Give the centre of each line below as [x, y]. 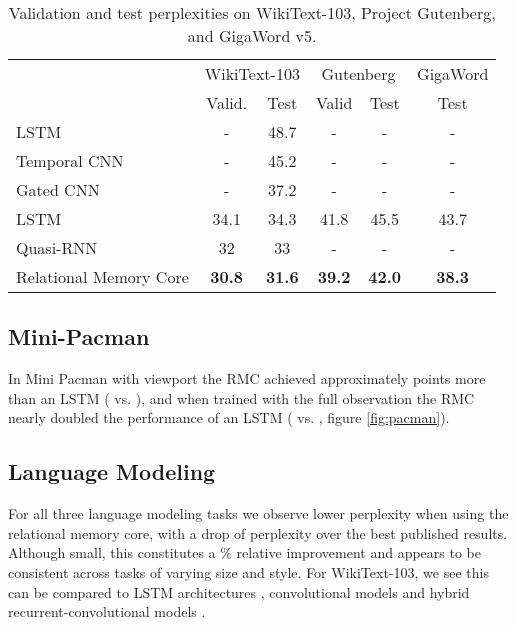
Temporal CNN [70, 160]
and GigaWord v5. [252, 35]
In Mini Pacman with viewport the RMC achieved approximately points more [247, 378]
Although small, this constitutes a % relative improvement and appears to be [244, 552]
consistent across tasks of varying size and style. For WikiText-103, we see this [248, 571]
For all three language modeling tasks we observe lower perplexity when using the [258, 513]
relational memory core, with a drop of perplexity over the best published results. [258, 532]
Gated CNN [58, 189]
